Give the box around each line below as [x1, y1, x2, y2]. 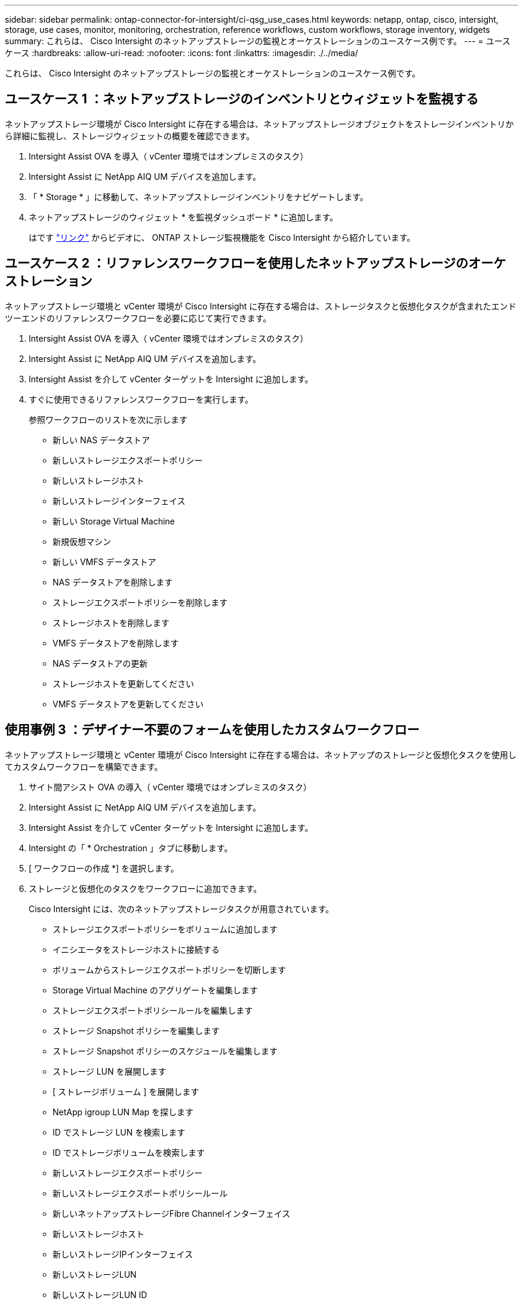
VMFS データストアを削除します [53, 637, 179, 648]
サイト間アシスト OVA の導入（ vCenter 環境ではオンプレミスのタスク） [29, 781, 312, 792]
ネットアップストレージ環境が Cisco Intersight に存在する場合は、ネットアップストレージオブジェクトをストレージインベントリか [5, 118, 514, 129]
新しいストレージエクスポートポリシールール [53, 1188, 228, 1198]
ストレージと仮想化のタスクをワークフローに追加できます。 [29, 883, 262, 894]
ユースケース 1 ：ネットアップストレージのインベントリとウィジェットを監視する [5, 91, 479, 107]
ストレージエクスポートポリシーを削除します [53, 597, 228, 607]
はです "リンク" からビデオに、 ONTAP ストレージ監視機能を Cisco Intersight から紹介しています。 [29, 232, 416, 243]
